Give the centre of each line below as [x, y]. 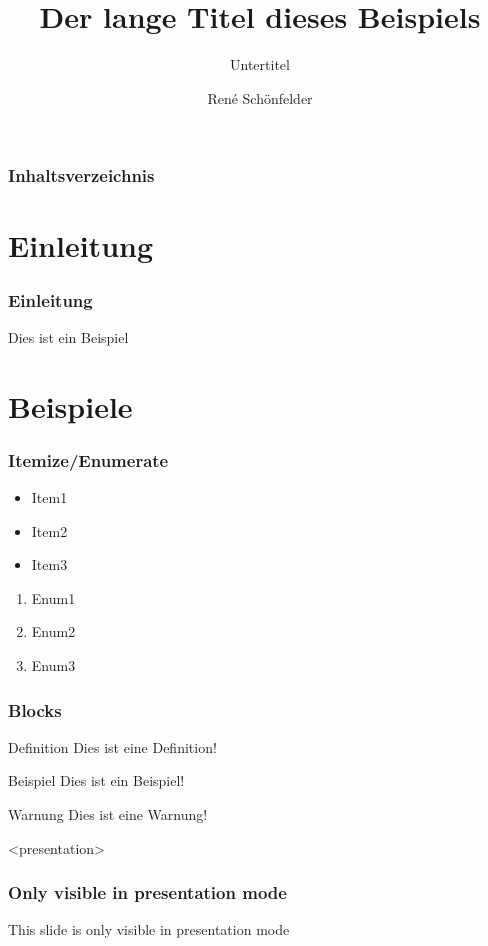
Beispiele [70, 405]
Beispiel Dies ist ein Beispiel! [96, 780]
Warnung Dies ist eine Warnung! [108, 813]
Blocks [35, 709]
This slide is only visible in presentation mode [149, 929]
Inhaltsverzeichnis [81, 175]
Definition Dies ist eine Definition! [112, 746]
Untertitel [260, 64]
